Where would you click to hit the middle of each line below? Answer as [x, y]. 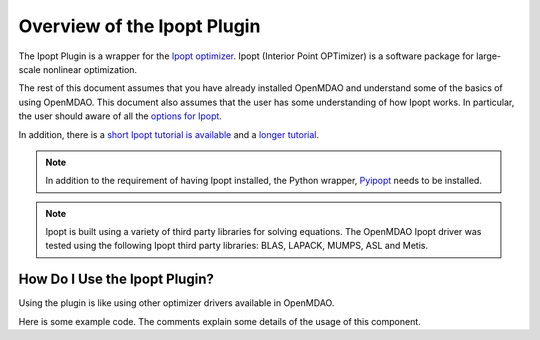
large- [489, 56]
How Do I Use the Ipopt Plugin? [116, 279]
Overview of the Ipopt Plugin [139, 26]
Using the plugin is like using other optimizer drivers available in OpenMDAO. [176, 303]
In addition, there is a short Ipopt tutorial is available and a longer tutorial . [169, 134]
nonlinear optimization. [90, 69]
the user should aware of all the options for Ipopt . [120, 116]
